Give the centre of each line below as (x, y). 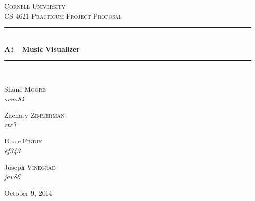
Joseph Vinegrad (30, 167)
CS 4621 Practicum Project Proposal (63, 15)
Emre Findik (23, 141)
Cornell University (35, 6)
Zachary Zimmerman (35, 115)
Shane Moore (25, 89)
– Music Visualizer (47, 49)
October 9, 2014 (28, 192)
